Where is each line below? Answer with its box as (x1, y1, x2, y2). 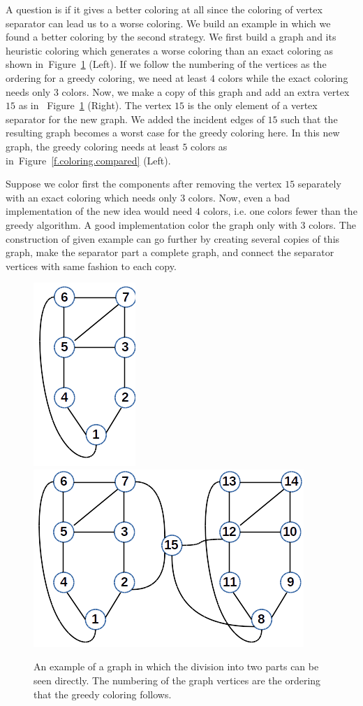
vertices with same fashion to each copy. (6, 258, 177, 273)
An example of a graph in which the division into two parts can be (34, 659, 319, 674)
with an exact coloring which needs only (6, 190, 177, 204)
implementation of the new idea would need (6, 204, 193, 218)
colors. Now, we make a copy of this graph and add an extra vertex (61, 84, 350, 99)
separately (297, 176, 341, 191)
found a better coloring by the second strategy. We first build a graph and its (6, 29, 336, 44)
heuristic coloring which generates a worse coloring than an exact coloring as (6, 43, 334, 57)
